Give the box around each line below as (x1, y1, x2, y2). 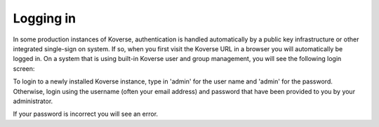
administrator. (13, 97, 53, 105)
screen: (13, 64, 35, 73)
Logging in (13, 11, 77, 26)
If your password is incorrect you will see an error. (13, 109, 158, 119)
